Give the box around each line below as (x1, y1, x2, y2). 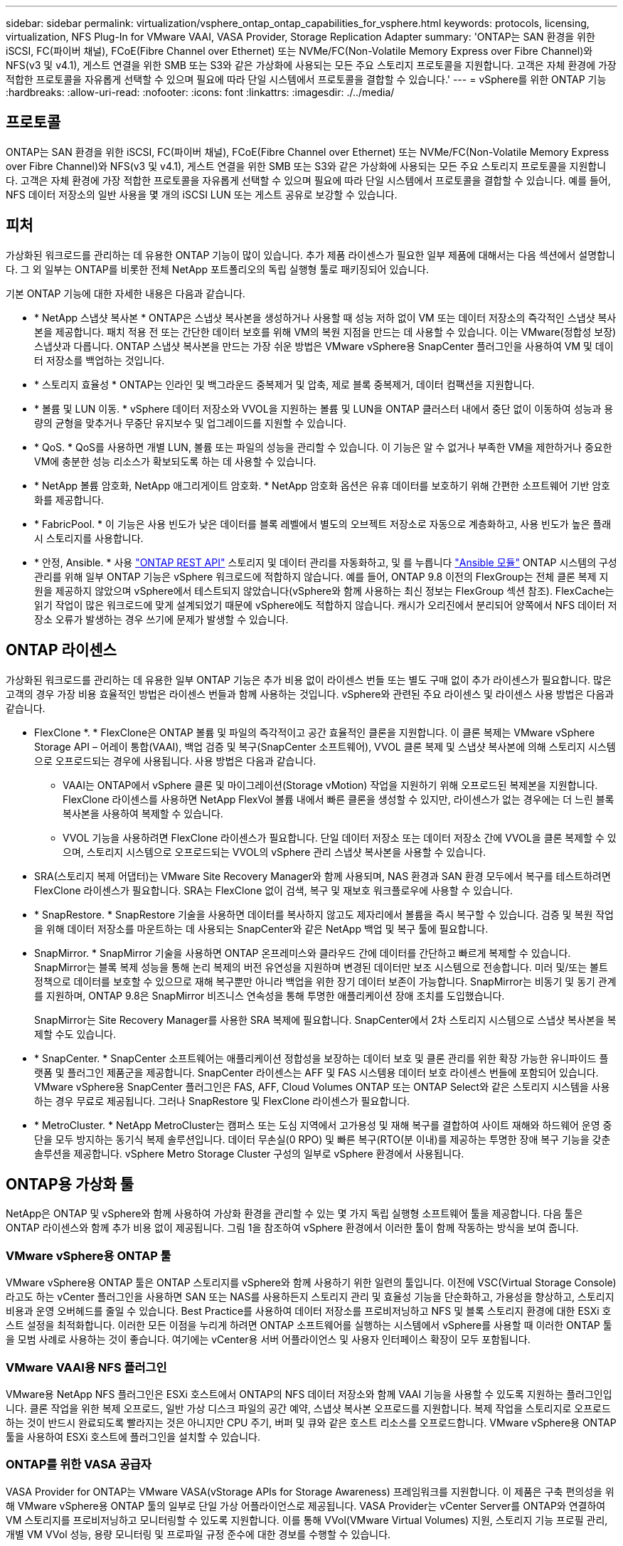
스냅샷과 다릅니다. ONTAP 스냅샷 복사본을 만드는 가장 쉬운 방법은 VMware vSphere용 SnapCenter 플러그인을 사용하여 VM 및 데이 (34, 339, 614, 352)
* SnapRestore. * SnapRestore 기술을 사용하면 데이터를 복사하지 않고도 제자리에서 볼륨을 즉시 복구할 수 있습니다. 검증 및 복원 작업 (34, 908, 614, 921)
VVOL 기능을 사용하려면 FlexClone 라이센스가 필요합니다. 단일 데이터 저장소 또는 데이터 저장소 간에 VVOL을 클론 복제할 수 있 (63, 831, 617, 844)
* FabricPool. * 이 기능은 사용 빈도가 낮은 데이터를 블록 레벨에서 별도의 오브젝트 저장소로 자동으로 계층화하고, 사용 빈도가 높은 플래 (34, 517, 612, 530)
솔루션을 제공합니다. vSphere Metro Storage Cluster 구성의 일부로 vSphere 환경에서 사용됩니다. (34, 1147, 464, 1160)
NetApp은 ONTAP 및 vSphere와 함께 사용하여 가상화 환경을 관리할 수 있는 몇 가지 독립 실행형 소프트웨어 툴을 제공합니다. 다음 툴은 (6, 1207, 583, 1220)
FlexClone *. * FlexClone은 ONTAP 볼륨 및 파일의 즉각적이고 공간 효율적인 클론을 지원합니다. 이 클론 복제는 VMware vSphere (34, 726, 595, 738)
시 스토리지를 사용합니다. (34, 531, 144, 544)
